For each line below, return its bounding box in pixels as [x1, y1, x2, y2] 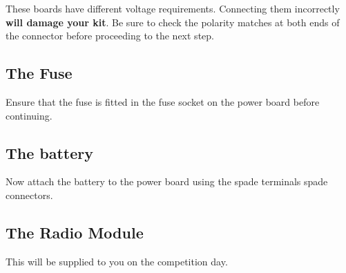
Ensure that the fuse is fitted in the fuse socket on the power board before [6, 94, 320, 109]
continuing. [6, 108, 52, 122]
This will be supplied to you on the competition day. [6, 254, 228, 268]
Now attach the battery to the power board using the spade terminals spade [6, 174, 328, 189]
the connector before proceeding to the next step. [6, 28, 214, 43]
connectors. [6, 187, 53, 202]
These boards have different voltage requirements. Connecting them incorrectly [6, 1, 340, 15]
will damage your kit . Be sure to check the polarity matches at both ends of [6, 15, 340, 29]
